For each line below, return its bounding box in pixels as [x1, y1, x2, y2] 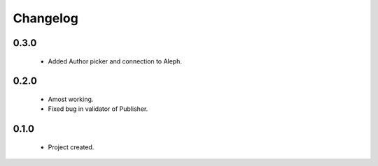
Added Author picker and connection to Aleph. [48, 56, 182, 66]
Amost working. [48, 95, 94, 103]
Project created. [48, 143, 94, 151]
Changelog [13, 10, 78, 26]
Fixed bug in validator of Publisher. [48, 105, 148, 113]
